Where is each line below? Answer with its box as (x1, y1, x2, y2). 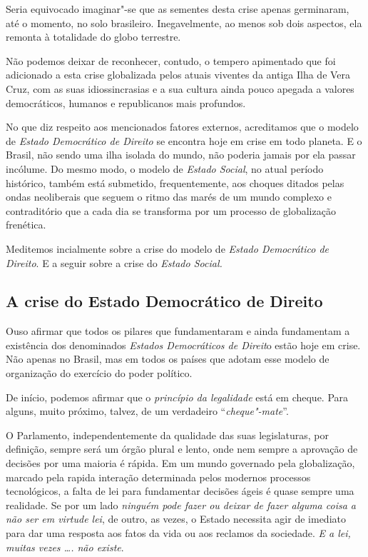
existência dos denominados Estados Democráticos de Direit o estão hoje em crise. (6, 337, 361, 352)
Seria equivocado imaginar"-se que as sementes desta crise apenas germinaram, (6, 1, 349, 16)
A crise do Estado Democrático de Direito (6, 290, 323, 312)
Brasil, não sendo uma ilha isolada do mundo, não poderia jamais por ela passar (6, 147, 356, 162)
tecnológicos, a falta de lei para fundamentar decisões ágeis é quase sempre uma (6, 483, 354, 498)
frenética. (6, 217, 46, 232)
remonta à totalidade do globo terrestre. (6, 29, 181, 44)
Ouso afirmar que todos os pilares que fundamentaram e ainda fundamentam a (6, 323, 350, 338)
